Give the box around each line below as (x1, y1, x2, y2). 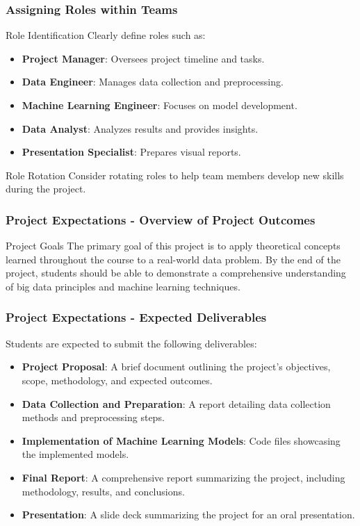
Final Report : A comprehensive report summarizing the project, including (22, 470, 345, 484)
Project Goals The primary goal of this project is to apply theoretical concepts (6, 238, 341, 253)
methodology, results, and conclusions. (22, 484, 185, 498)
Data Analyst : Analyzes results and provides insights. (22, 121, 259, 135)
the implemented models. (22, 447, 129, 461)
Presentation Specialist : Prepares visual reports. (22, 145, 241, 159)
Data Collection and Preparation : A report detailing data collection (22, 396, 331, 411)
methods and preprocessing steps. (22, 410, 165, 425)
